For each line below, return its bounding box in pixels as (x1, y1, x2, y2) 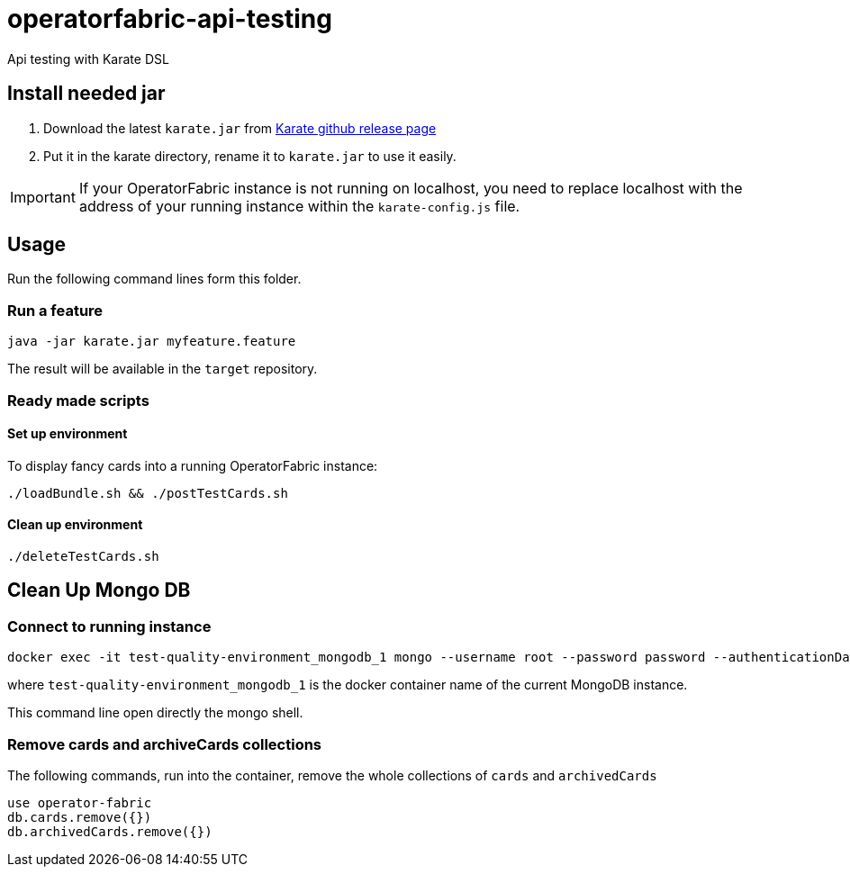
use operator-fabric (7, 795, 152, 810)
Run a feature (7, 301, 104, 320)
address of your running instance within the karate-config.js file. (78, 196, 520, 215)
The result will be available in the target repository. (7, 361, 318, 377)
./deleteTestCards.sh (7, 549, 159, 563)
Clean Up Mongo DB (7, 579, 191, 602)
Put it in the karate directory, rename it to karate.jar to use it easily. (43, 148, 457, 164)
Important (10, 187, 76, 206)
